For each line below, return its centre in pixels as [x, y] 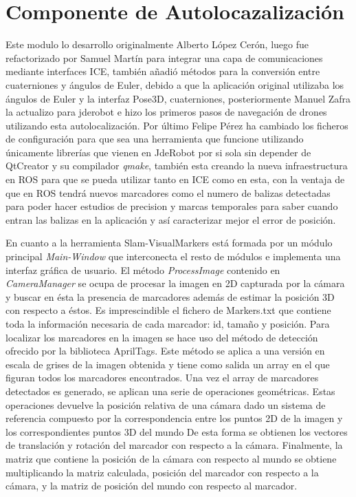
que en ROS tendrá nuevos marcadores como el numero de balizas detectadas [168, 192]
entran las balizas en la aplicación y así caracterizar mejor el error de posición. [171, 219]
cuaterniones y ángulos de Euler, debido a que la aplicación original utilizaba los [175, 84]
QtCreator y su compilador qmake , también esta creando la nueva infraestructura [177, 166]
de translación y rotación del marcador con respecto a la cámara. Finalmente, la [174, 445]
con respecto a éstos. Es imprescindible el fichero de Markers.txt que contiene [168, 310]
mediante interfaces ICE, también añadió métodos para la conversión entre [163, 71]
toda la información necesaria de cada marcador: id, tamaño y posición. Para [168, 324]
